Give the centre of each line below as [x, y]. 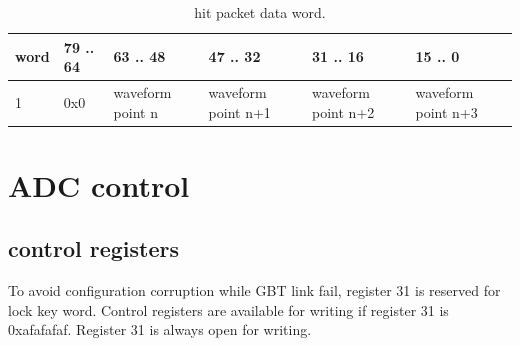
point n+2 [343, 111]
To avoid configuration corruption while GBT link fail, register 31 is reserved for [254, 290]
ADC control [99, 184]
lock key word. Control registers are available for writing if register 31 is [228, 309]
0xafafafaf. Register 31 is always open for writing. [160, 329]
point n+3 [446, 111]
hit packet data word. [260, 12]
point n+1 [239, 111]
